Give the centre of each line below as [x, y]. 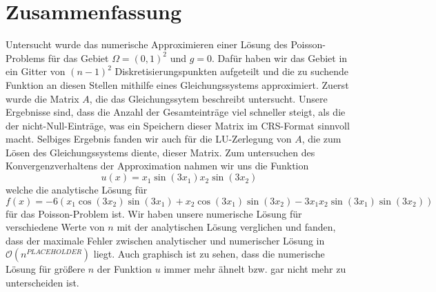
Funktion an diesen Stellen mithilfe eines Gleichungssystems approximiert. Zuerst [177, 84]
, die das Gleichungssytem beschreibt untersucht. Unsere [208, 98]
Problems [26, 58]
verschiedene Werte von [55, 227]
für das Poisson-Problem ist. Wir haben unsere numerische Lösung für [154, 213]
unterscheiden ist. [42, 283]
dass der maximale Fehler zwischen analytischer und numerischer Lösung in [165, 240]
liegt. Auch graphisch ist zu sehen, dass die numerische [209, 254]
